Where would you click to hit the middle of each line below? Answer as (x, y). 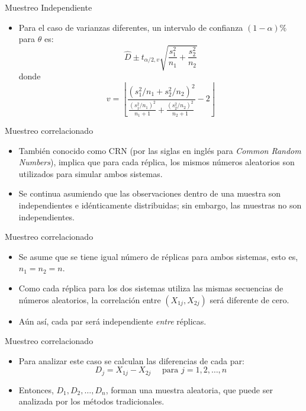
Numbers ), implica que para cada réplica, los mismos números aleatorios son (157, 162)
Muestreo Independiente (49, 7)
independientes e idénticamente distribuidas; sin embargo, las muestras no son (160, 205)
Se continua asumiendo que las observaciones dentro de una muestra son (150, 193)
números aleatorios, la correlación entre (90, 299)
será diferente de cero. (249, 299)
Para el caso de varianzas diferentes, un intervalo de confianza (131, 27)
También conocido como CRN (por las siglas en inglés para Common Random (160, 150)
